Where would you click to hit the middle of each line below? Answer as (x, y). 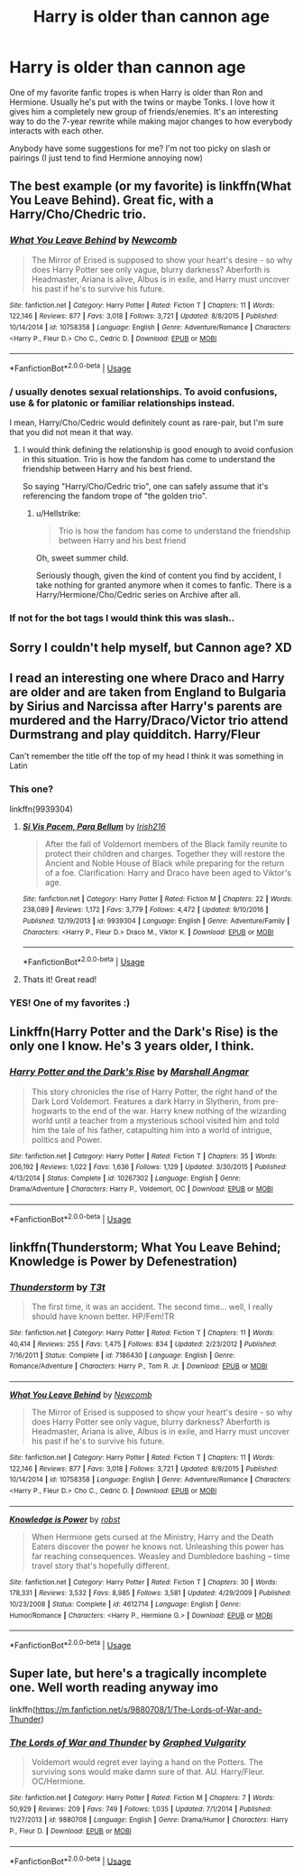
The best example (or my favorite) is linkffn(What (150, 186)
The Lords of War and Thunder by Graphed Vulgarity (128, 1742)
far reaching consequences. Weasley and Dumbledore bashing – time (161, 1556)
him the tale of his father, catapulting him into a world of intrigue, (151, 1129)
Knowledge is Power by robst (65, 1519)
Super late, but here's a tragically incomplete (138, 1673)
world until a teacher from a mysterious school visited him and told (155, 1120)
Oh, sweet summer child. (82, 558)
